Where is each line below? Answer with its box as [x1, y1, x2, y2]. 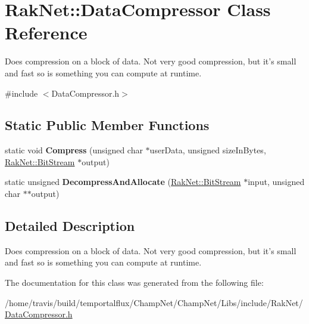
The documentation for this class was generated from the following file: [5, 276, 264, 289]
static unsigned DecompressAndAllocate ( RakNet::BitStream [5, 175, 241, 188]
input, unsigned [248, 175, 305, 188]
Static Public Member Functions [5, 116, 210, 134]
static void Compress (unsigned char [5, 144, 143, 156]
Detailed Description [5, 217, 135, 235]
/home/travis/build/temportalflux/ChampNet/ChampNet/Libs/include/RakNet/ [5, 296, 303, 308]
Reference [5, 20, 88, 45]
